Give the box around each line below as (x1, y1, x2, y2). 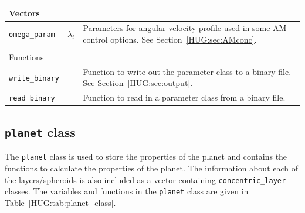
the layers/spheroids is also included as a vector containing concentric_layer (5, 173, 286, 185)
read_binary (9, 94, 55, 103)
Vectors (9, 6, 40, 19)
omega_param (9, 30, 55, 39)
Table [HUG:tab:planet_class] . (5, 196, 116, 208)
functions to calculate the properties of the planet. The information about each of (5, 162, 299, 174)
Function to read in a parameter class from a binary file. (83, 91, 286, 104)
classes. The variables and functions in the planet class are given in (5, 185, 249, 197)
